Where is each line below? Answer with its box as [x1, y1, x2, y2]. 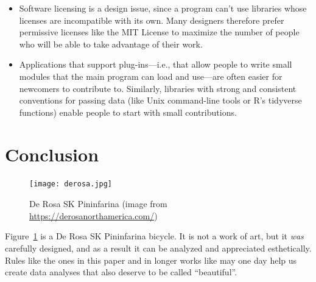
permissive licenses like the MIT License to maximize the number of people [19, 26, 300, 38]
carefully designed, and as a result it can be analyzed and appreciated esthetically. [5, 241, 312, 254]
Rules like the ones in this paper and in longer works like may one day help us [5, 253, 297, 266]
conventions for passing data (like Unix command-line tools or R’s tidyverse [19, 94, 302, 107]
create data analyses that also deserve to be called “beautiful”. [5, 266, 237, 278]
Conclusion [5, 141, 99, 166]
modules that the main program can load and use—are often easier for [19, 69, 283, 82]
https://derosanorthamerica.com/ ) [29, 209, 158, 222]
